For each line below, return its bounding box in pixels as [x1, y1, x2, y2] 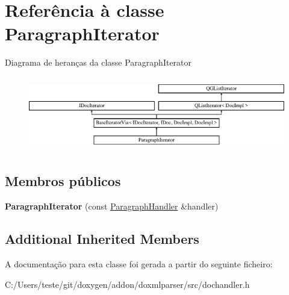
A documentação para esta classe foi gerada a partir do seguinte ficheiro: [5, 258, 273, 270]
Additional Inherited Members [5, 229, 199, 248]
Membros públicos [5, 172, 121, 190]
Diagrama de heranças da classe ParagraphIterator [5, 56, 192, 69]
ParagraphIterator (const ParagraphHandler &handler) [5, 200, 219, 213]
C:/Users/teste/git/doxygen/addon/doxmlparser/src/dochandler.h [5, 278, 250, 290]
